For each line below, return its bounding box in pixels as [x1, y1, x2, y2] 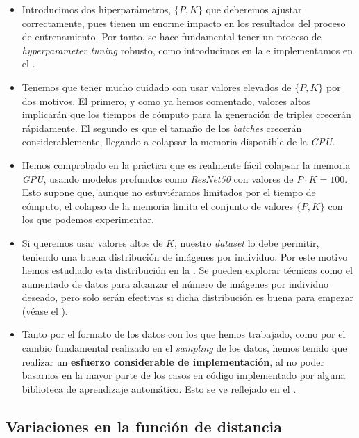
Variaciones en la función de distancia [6, 415, 283, 437]
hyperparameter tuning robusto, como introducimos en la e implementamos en [22, 42, 353, 57]
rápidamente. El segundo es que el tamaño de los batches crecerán [22, 120, 302, 135]
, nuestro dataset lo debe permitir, [174, 235, 319, 250]
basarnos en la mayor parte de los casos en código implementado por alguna [22, 368, 346, 382]
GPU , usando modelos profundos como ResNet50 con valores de [22, 171, 294, 186]
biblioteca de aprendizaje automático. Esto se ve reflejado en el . [22, 381, 297, 396]
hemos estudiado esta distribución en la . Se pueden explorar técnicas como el [22, 263, 353, 277]
